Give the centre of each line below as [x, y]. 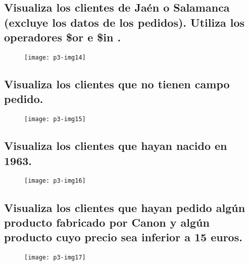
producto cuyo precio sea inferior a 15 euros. [123, 237]
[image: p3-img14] [55, 57]
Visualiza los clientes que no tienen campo [117, 84]
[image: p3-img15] [55, 119]
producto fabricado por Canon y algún [107, 222]
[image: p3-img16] [55, 181]
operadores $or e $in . [63, 37]
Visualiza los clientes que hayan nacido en [116, 146]
